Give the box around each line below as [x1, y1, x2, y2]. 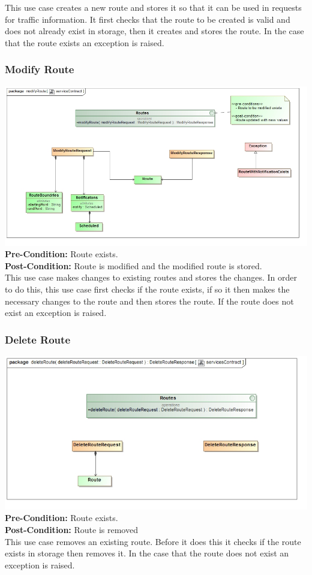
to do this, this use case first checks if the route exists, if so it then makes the [5, 282, 290, 295]
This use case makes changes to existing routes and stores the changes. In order [5, 271, 297, 284]
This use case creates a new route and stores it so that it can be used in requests [5, 1, 302, 13]
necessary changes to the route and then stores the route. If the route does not [5, 294, 294, 307]
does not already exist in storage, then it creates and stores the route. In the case [5, 25, 304, 37]
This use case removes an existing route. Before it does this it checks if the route [5, 535, 301, 547]
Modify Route [5, 62, 74, 77]
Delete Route [5, 332, 71, 347]
